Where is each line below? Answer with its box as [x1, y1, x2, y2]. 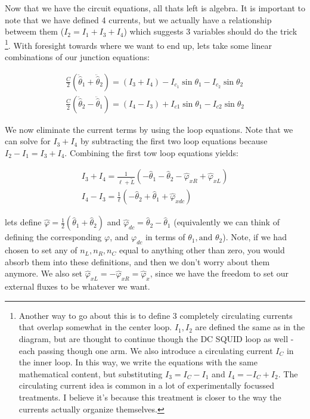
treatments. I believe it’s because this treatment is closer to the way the [18, 390, 281, 403]
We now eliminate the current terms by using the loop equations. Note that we [5, 123, 293, 135]
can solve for [5, 135, 51, 147]
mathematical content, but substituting [18, 367, 163, 380]
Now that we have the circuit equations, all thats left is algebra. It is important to [5, 2, 306, 14]
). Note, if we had [222, 231, 287, 243]
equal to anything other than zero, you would [119, 244, 285, 256]
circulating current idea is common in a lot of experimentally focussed [18, 379, 274, 392]
